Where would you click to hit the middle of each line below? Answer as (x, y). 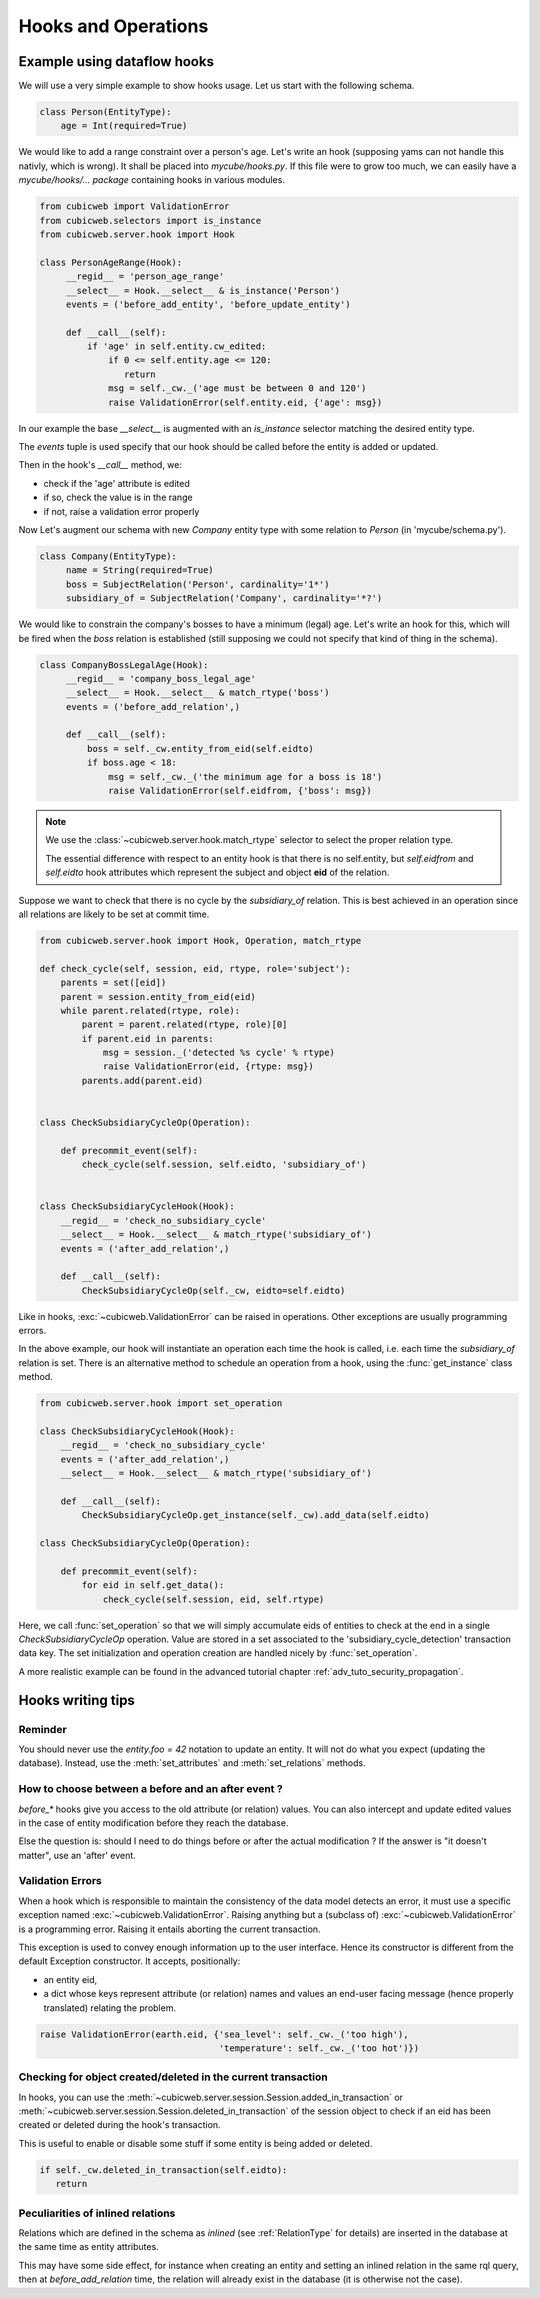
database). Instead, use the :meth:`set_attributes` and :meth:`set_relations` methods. (192, 1763)
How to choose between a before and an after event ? (151, 1789)
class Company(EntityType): (108, 556)
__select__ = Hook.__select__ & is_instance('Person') (203, 290)
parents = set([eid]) (113, 983)
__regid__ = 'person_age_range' (145, 276)
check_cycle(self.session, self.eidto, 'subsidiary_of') (224, 1164)
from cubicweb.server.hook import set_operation (161, 1403)
